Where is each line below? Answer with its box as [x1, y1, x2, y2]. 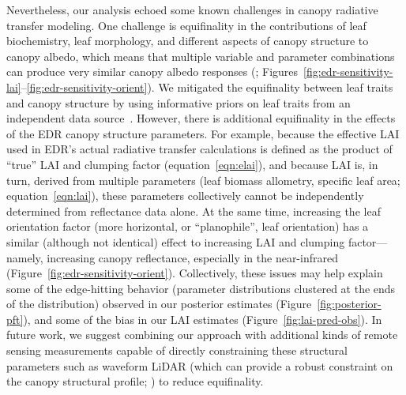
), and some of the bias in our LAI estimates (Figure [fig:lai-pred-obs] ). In [23, 310, 382, 327]
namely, [6, 249, 43, 265]
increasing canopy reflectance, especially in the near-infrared [47, 249, 338, 265]
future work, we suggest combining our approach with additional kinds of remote [6, 326, 398, 343]
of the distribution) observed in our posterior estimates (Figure [6, 295, 312, 312]
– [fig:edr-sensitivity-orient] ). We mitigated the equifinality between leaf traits [21, 78, 393, 95]
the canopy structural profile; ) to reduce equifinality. [6, 373, 264, 389]
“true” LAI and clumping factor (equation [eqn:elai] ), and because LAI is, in [6, 156, 378, 172]
